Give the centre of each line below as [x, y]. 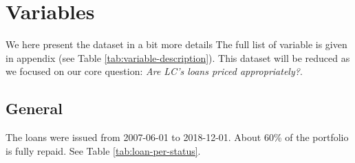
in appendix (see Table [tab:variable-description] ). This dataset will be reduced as [178, 57]
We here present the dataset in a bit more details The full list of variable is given [176, 44]
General [34, 108]
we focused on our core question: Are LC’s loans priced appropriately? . [154, 71]
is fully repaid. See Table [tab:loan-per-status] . [103, 150]
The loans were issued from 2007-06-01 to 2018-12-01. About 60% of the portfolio [177, 137]
